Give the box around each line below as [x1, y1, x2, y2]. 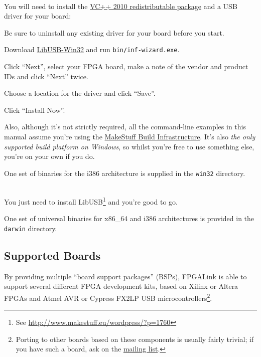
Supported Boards [4, 247, 101, 263]
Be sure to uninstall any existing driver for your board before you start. [4, 27, 224, 38]
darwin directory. [4, 223, 57, 233]
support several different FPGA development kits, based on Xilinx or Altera [4, 281, 238, 291]
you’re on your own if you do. [4, 151, 95, 161]
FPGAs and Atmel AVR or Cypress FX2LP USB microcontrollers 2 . [4, 291, 212, 303]
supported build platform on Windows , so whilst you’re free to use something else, [4, 141, 254, 151]
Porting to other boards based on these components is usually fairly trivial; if [16, 333, 254, 344]
